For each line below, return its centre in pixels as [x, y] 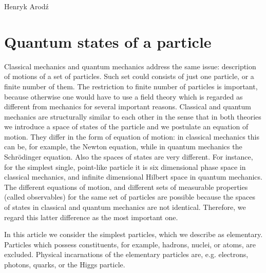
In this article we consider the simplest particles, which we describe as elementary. [134, 234]
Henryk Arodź [26, 6]
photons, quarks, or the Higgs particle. [65, 264]
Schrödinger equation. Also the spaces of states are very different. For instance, [129, 157]
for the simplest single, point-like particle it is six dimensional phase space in [125, 167]
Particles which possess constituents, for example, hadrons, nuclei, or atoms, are [130, 244]
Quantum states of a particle [108, 41]
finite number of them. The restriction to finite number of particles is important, [131, 86]
